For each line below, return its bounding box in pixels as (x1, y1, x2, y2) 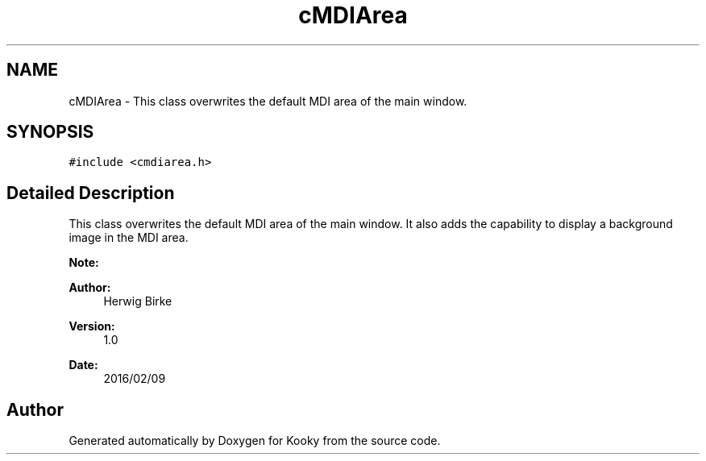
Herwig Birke (103, 294, 172, 309)
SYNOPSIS (6, 122, 94, 143)
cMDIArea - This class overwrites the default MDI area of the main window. (69, 93, 467, 108)
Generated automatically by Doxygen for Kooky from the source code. (69, 434, 441, 448)
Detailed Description (6, 182, 175, 203)
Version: (69, 319, 115, 334)
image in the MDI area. (69, 230, 189, 245)
